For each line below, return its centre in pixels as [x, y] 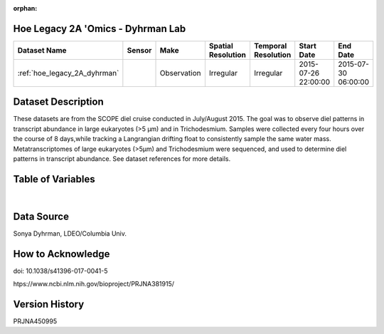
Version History [49, 304]
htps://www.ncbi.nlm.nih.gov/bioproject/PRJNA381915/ [94, 284]
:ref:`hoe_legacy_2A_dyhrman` [68, 73]
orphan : [25, 8]
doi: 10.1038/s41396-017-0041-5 [60, 271]
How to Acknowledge [62, 254]
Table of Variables [54, 179]
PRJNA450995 [35, 321]
